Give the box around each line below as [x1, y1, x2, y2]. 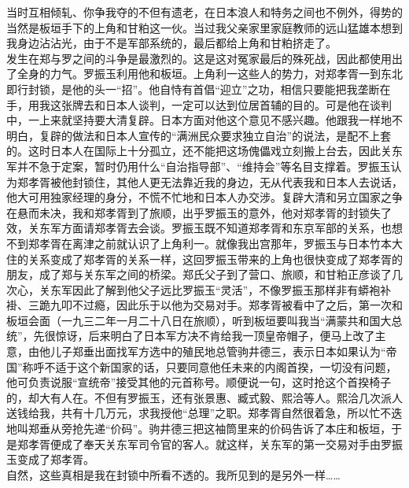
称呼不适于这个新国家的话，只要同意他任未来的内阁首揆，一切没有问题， [22, 358, 397, 375]
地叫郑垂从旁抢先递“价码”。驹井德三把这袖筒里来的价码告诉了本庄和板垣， [6, 420, 392, 437]
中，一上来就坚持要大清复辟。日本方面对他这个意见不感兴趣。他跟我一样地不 [6, 112, 403, 128]
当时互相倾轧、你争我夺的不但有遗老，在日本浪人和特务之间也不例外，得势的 [6, 4, 403, 20]
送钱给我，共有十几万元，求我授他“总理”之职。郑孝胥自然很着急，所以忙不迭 [6, 405, 403, 421]
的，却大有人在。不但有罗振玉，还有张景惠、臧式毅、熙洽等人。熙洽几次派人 [6, 389, 403, 405]
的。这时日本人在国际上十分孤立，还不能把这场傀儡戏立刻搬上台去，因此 [6, 142, 381, 159]
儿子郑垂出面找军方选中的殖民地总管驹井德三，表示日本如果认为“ [50, 343, 386, 360]
